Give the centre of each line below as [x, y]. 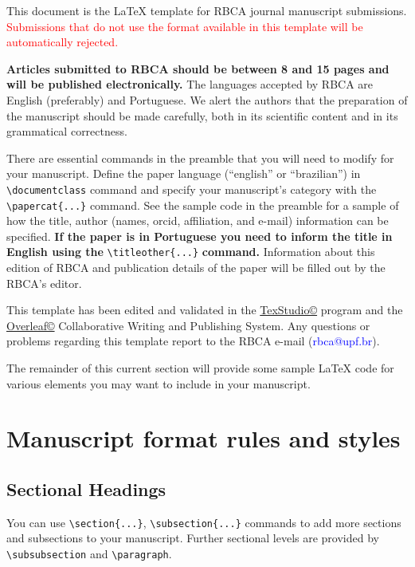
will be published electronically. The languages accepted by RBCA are [190, 84]
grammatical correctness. [67, 131]
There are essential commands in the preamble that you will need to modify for [200, 157]
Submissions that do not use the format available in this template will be [185, 26]
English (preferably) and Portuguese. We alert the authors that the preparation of [207, 99]
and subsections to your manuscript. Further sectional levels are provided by [193, 538]
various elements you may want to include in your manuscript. [159, 383]
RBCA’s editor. [44, 283]
